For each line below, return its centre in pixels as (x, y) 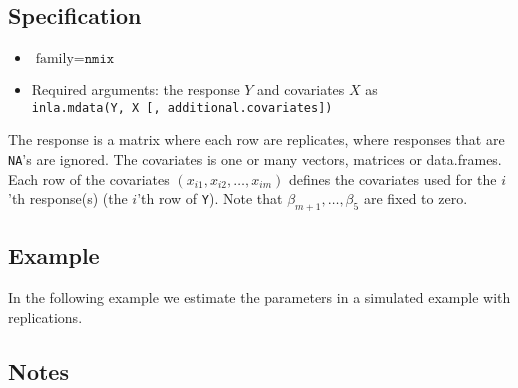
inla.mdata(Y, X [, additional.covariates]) (182, 107)
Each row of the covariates (89, 178)
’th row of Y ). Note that (210, 198)
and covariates (301, 89)
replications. (45, 316)
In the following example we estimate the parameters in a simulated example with (259, 297)
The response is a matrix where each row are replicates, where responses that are (256, 139)
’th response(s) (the (68, 198)
